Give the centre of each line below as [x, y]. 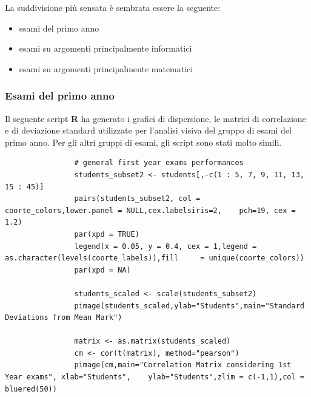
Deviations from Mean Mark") [64, 318]
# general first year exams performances [159, 163]
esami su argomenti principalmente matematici [106, 68]
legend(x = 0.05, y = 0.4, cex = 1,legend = [166, 246]
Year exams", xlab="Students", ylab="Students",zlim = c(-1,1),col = [155, 377]
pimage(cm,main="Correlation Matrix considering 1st [183, 365]
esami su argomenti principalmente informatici [105, 48]
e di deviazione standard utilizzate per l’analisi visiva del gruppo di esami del [148, 130]
